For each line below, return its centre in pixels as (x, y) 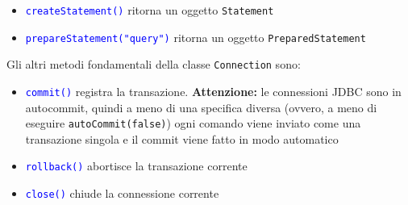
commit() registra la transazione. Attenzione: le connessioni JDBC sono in (213, 91)
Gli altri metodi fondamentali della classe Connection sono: (154, 64)
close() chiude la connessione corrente (122, 193)
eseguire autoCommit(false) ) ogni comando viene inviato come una (193, 123)
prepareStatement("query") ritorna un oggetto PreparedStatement (196, 37)
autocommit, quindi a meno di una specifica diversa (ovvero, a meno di (201, 107)
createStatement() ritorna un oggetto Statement (150, 10)
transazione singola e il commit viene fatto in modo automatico (182, 138)
